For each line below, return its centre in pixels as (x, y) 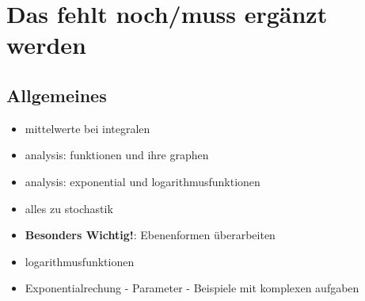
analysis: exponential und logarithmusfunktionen (143, 181)
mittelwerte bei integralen (87, 128)
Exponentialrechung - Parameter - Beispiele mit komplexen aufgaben (192, 288)
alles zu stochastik (69, 208)
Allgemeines (57, 95)
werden (46, 45)
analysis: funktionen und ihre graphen (117, 155)
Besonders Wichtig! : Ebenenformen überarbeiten (150, 235)
